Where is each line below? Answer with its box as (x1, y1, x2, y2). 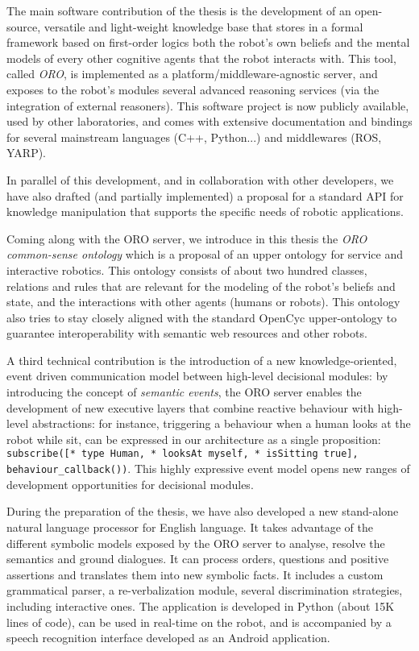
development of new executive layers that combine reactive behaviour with (6, 399, 374, 416)
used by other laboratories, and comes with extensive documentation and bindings (6, 113, 413, 130)
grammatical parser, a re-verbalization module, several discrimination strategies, (6, 582, 403, 599)
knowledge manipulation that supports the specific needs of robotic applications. (6, 203, 404, 220)
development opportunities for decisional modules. (6, 475, 254, 492)
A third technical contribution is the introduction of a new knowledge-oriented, (6, 351, 397, 368)
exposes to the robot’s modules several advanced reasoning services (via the (6, 81, 380, 97)
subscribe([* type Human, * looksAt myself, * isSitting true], (6, 448, 359, 460)
